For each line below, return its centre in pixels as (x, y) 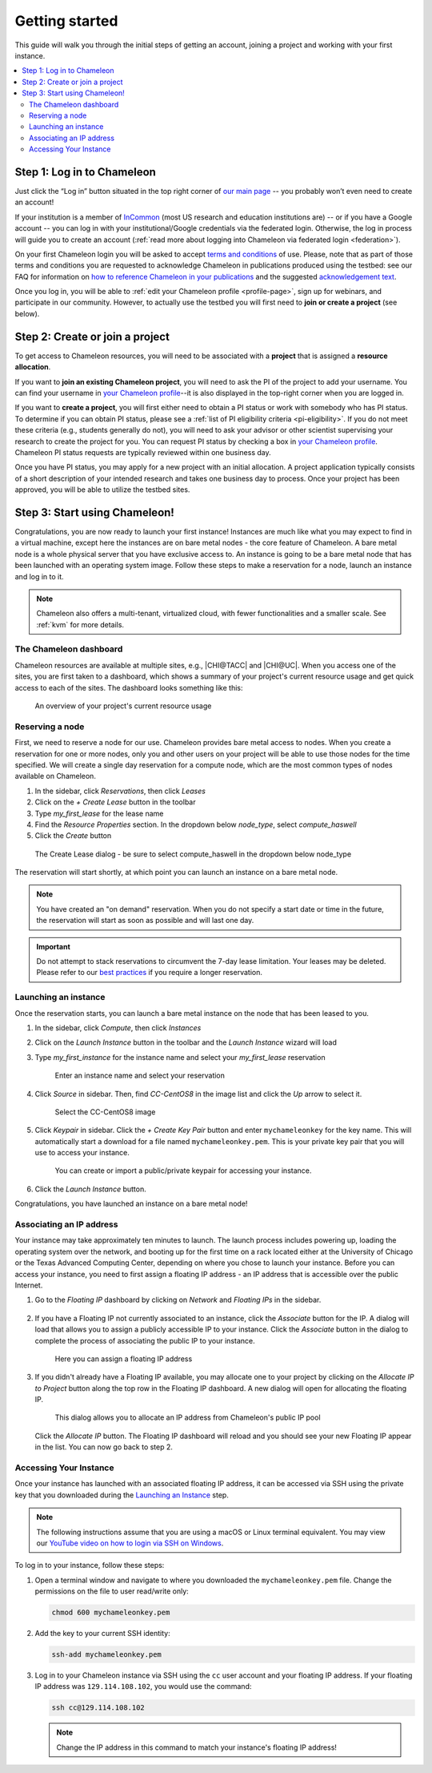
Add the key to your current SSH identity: (103, 1634)
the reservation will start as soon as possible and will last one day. (145, 921)
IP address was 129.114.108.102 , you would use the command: (143, 1686)
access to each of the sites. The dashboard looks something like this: (129, 687)
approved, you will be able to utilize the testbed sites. (102, 490)
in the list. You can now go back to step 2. (104, 1447)
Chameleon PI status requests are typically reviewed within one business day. (143, 452)
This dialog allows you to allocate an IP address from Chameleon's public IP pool (188, 1417)
